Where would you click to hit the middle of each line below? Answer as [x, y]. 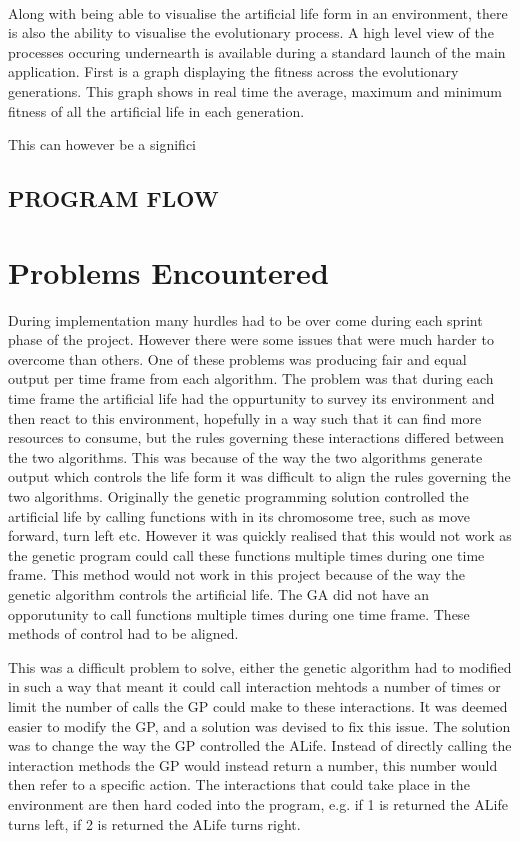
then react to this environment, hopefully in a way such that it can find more [245, 417]
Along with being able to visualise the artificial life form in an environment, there [258, 12]
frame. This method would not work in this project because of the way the [236, 574]
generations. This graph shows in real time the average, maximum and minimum [255, 90]
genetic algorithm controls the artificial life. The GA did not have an [219, 593]
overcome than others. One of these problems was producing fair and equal [237, 358]
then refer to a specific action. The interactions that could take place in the [239, 784]
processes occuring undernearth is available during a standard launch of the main [257, 51]
